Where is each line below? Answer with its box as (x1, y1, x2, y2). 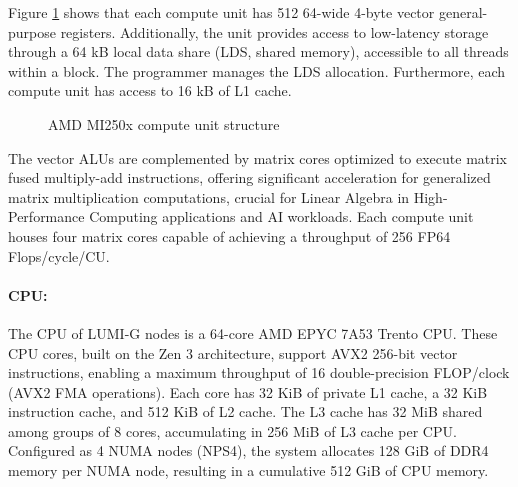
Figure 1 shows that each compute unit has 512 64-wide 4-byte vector (8, 2, 435, 22)
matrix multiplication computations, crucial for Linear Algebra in (8, 186, 410, 207)
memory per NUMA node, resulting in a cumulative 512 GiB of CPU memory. (8, 460, 489, 481)
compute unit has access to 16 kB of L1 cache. (8, 80, 292, 101)
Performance (8, 206, 85, 227)
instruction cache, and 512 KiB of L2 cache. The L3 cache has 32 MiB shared (8, 401, 483, 422)
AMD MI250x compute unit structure (48, 113, 280, 134)
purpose (8, 21, 56, 42)
